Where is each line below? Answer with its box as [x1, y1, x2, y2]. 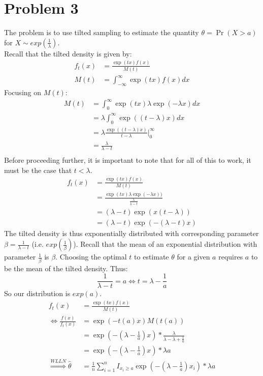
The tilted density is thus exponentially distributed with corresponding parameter [4, 227, 259, 238]
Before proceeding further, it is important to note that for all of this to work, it [4, 155, 251, 165]
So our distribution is [4, 288, 71, 299]
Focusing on [4, 87, 42, 98]
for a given [177, 251, 210, 262]
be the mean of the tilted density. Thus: [4, 263, 128, 273]
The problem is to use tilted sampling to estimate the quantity [4, 27, 199, 38]
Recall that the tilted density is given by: [4, 48, 132, 59]
